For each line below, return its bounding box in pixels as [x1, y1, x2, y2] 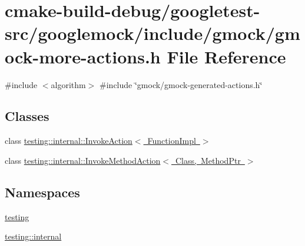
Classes [5, 107, 49, 125]
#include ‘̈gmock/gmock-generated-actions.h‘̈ [100, 78, 263, 90]
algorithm [51, 78, 86, 90]
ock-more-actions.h [5, 44, 161, 68]
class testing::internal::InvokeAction [5, 134, 132, 147]
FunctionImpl [147, 134, 196, 147]
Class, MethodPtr [175, 154, 241, 166]
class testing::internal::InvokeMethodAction [5, 154, 161, 166]
